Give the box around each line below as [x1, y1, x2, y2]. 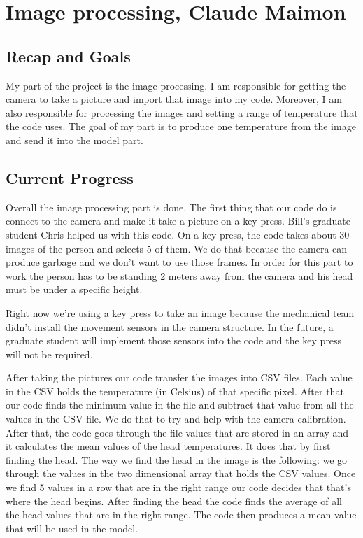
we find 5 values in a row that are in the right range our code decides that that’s [6, 480, 351, 495]
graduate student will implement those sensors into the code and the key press [6, 333, 342, 348]
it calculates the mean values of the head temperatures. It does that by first [6, 439, 331, 453]
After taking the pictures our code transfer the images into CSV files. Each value [6, 370, 353, 385]
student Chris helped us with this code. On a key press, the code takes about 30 [6, 227, 350, 241]
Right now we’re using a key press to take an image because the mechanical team [6, 305, 355, 320]
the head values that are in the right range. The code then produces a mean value [6, 507, 357, 522]
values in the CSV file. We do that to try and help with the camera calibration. [6, 411, 346, 426]
